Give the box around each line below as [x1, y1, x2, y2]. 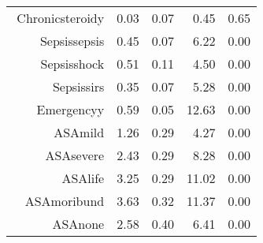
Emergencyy [36, 100, 105, 118]
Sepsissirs [52, 77, 105, 95]
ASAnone [52, 215, 105, 233]
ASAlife [61, 169, 105, 187]
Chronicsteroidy [17, 9, 105, 27]
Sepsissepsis [39, 32, 105, 50]
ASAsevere [45, 146, 105, 164]
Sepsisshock [40, 54, 105, 73]
